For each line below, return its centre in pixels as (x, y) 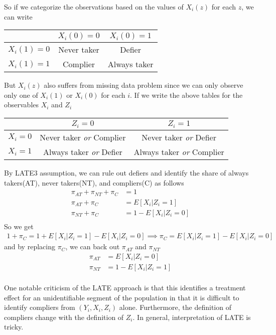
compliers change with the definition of (64, 317)
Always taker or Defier (83, 151)
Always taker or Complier (179, 151)
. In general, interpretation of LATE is (192, 317)
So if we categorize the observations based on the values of (94, 7)
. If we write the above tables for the (186, 95)
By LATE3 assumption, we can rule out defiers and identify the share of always (126, 172)
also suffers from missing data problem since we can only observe (144, 85)
